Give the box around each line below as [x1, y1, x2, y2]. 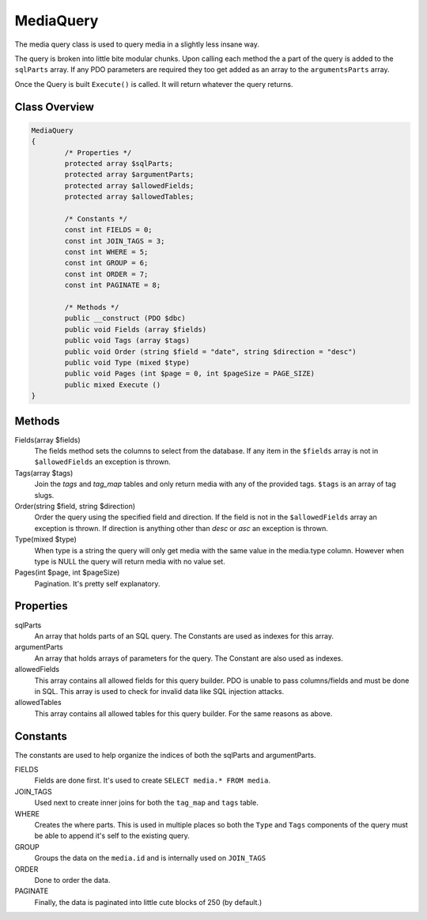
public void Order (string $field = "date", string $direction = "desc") [64, 347, 357, 356]
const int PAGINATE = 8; [64, 281, 161, 290]
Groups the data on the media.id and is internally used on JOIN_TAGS [34, 854, 266, 863]
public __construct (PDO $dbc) [64, 314, 186, 323]
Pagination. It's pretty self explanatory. [34, 579, 161, 588]
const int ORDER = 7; [64, 270, 149, 278]
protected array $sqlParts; [64, 159, 174, 168]
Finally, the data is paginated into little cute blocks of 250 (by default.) [34, 897, 263, 907]
